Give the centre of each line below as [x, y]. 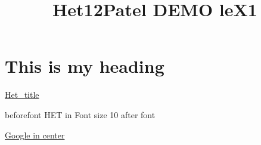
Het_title [22, 95]
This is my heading [85, 66]
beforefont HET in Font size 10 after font [80, 114]
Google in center [35, 135]
